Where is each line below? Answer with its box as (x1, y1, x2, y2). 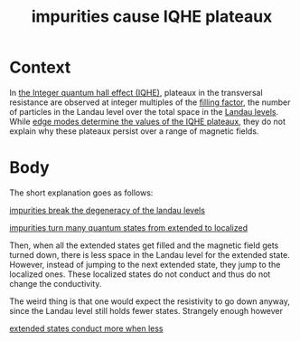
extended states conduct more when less (9, 323, 164, 334)
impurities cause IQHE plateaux (31, 6, 273, 27)
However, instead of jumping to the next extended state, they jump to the (9, 259, 281, 270)
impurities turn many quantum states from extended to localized (9, 222, 248, 233)
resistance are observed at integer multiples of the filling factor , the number (9, 97, 291, 108)
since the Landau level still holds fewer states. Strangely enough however (9, 305, 283, 316)
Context (9, 57, 71, 78)
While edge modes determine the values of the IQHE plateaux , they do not (9, 116, 286, 127)
